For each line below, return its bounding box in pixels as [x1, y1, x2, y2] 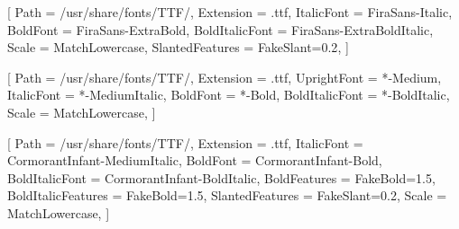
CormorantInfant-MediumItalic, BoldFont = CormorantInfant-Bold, [7, 151, 382, 170]
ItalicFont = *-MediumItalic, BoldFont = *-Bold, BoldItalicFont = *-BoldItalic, [7, 85, 450, 104]
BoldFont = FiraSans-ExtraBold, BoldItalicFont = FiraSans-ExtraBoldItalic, [7, 20, 434, 39]
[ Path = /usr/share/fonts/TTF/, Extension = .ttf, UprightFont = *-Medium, [7, 67, 442, 86]
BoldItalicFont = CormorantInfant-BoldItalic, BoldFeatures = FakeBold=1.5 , [7, 168, 436, 187]
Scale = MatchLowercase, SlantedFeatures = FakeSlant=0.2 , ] [7, 38, 349, 57]
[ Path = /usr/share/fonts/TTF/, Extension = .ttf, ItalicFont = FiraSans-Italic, [7, 3, 453, 21]
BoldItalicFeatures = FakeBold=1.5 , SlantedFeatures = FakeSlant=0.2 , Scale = [7, 186, 447, 205]
